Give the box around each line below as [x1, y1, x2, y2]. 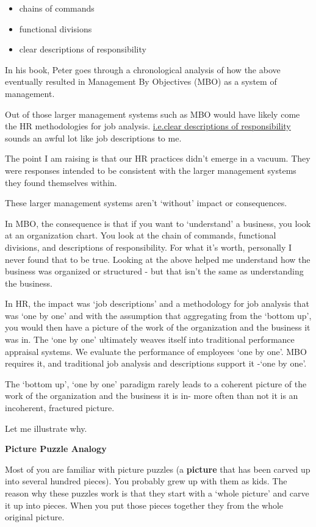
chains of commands [19, 2, 95, 14]
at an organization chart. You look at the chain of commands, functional [5, 229, 276, 242]
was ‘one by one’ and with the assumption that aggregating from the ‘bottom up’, [5, 309, 312, 321]
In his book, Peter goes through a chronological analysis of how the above [5, 63, 281, 76]
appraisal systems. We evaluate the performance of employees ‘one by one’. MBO [5, 345, 307, 357]
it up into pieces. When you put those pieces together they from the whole [5, 498, 284, 511]
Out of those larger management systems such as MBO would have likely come [5, 107, 300, 120]
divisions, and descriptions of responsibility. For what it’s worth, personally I [5, 240, 292, 253]
